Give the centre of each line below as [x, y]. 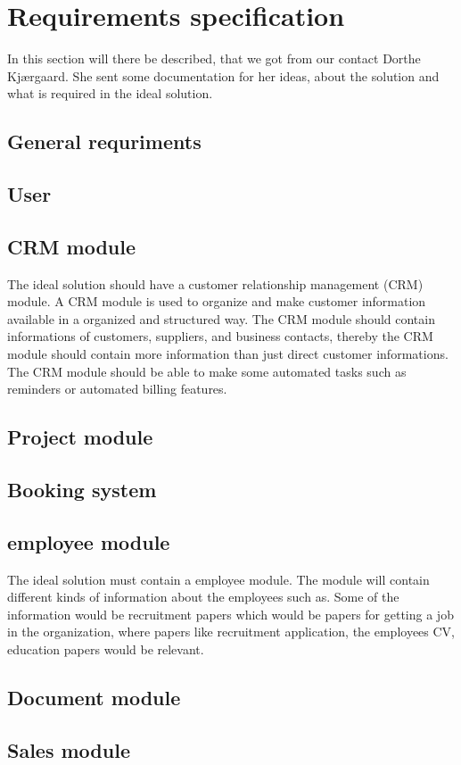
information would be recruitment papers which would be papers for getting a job [230, 614]
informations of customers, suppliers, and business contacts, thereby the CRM [220, 336]
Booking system [82, 489]
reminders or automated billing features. [117, 389]
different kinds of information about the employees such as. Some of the [203, 597]
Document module [94, 697]
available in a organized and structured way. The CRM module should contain [221, 318]
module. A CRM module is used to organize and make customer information [217, 301]
